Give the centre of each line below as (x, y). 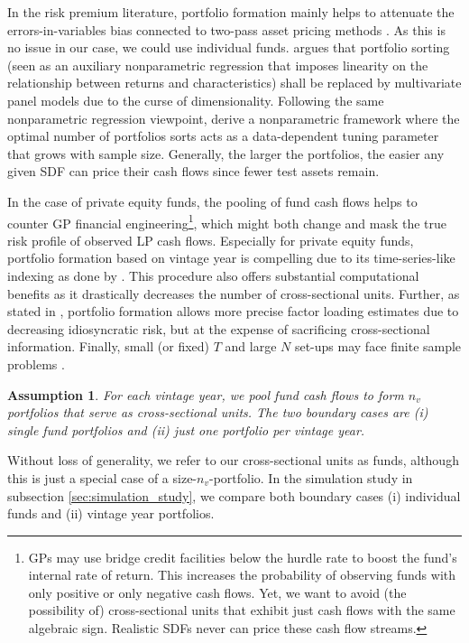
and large (251, 346)
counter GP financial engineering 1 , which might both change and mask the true (227, 221)
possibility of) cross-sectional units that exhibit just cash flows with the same (242, 610)
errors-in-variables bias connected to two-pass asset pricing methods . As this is (226, 29)
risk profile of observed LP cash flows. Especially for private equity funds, (211, 240)
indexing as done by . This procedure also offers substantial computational (213, 275)
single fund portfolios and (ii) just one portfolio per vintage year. (186, 429)
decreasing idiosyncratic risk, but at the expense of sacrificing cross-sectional (219, 328)
